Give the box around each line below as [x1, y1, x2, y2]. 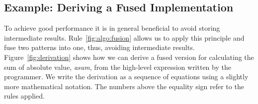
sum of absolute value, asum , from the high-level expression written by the [4, 61, 231, 72]
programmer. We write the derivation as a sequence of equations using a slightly [4, 71, 249, 82]
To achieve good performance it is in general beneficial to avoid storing [4, 23, 220, 33]
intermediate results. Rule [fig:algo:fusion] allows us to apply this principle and [4, 32, 245, 43]
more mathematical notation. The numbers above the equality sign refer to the [4, 81, 244, 91]
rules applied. [4, 91, 45, 101]
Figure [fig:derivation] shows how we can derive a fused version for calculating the [4, 52, 254, 62]
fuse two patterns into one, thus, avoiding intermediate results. [4, 42, 195, 52]
